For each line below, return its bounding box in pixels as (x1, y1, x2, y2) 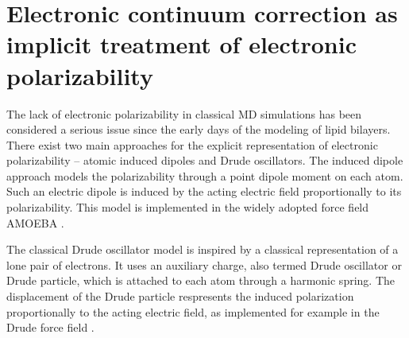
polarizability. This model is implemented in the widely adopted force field (6, 199, 369, 216)
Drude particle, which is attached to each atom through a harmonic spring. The (6, 272, 395, 289)
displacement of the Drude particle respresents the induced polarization (6, 288, 354, 305)
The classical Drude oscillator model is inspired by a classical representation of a (6, 241, 399, 258)
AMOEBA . (6, 214, 64, 231)
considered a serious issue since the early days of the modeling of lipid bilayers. (6, 121, 391, 138)
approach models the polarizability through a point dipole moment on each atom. (6, 167, 403, 184)
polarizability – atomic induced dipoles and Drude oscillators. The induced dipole (6, 152, 403, 169)
